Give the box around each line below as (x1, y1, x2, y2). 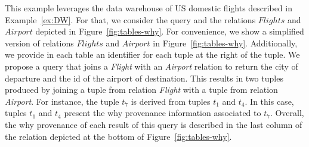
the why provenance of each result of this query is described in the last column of (5, 118, 302, 130)
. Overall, (270, 107, 304, 119)
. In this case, (245, 95, 294, 107)
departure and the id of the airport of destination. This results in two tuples (5, 71, 283, 84)
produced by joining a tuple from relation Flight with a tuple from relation (5, 83, 278, 96)
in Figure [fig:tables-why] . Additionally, (153, 36, 298, 49)
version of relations (5, 36, 74, 49)
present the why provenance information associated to (64, 107, 261, 119)
